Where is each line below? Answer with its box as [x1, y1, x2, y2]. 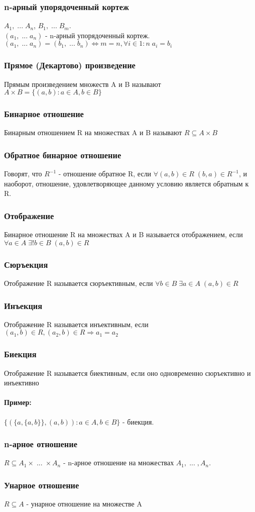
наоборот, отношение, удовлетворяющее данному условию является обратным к [4, 178, 249, 188]
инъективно [4, 377, 39, 388]
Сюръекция [4, 258, 48, 270]
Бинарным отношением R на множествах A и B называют [4, 127, 182, 138]
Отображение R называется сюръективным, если [4, 278, 153, 288]
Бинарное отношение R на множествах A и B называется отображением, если [4, 229, 243, 240]
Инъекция [4, 299, 43, 312]
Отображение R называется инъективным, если [4, 319, 149, 329]
